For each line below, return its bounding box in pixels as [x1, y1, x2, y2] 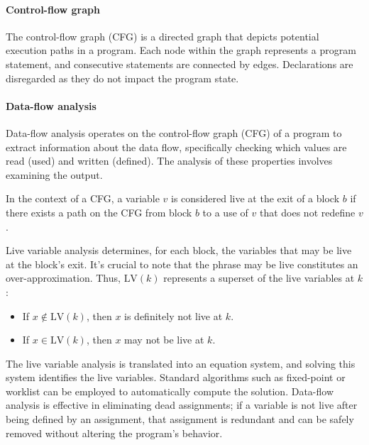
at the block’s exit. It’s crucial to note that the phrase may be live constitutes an [6, 256, 358, 271]
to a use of [202, 204, 248, 219]
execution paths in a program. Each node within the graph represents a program [6, 43, 356, 57]
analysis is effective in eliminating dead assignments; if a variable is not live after [6, 397, 358, 412]
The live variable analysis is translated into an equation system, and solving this [6, 356, 356, 370]
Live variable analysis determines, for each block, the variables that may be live [6, 243, 352, 258]
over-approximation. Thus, [6, 270, 121, 285]
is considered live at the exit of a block [171, 191, 340, 206]
